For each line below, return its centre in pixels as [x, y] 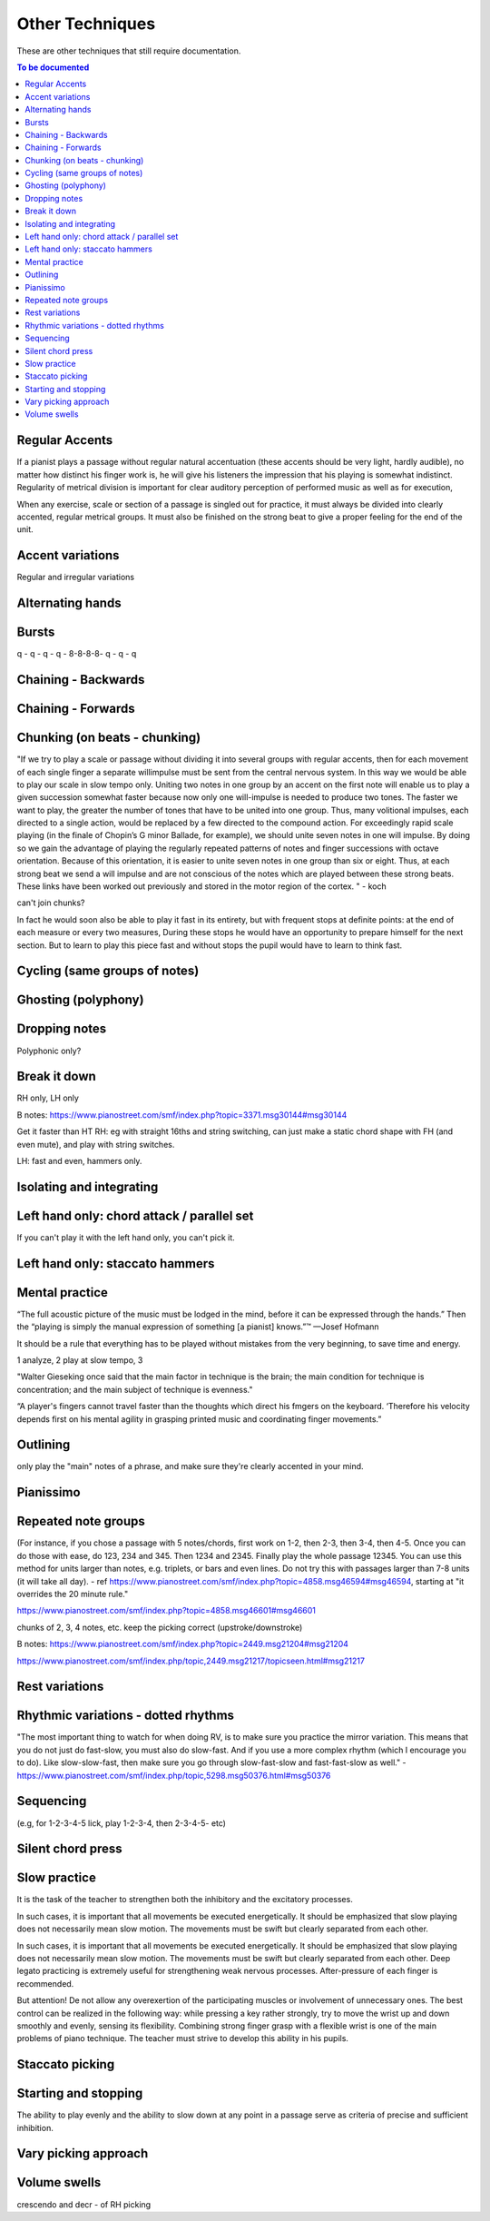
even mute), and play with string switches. [96, 1144]
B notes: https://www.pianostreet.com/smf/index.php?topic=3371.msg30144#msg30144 [182, 1115]
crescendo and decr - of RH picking [84, 2204]
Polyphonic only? [49, 1051]
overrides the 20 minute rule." [73, 1594]
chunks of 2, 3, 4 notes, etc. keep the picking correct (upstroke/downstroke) [160, 1627]
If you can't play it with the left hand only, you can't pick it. [126, 1237]
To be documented [53, 67]
